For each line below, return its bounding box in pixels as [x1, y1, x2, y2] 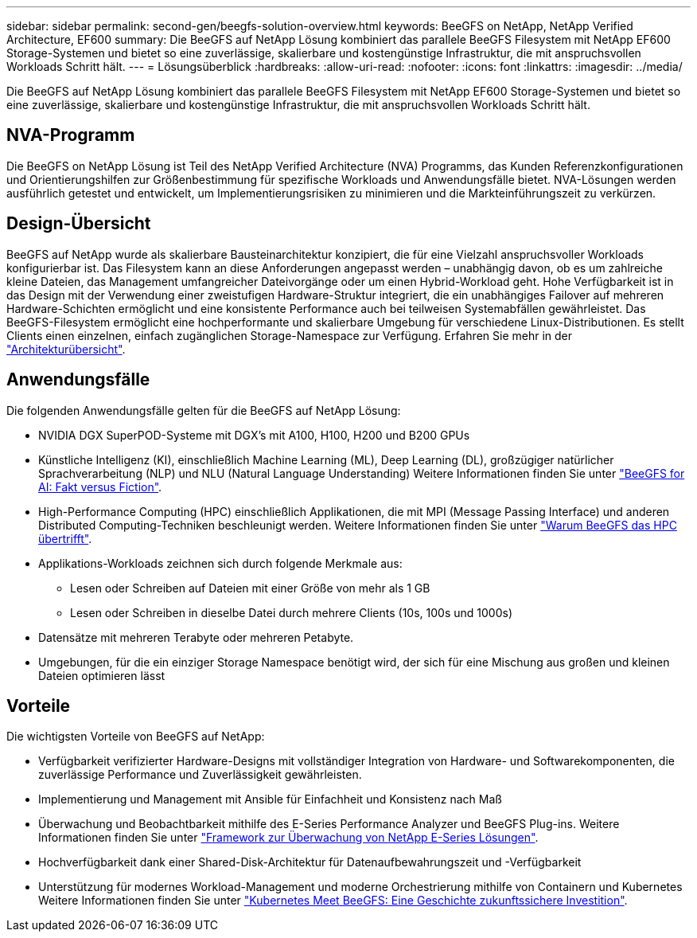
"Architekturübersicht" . [6, 342, 126, 356]
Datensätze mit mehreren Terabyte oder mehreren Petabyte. [38, 630, 354, 644]
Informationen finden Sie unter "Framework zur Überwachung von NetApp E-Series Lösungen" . [38, 831, 539, 845]
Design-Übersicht [6, 213, 151, 234]
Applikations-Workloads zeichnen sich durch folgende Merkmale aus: [38, 556, 403, 570]
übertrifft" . [38, 531, 92, 545]
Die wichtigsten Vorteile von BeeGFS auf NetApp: [6, 729, 265, 744]
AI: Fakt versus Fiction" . [38, 479, 162, 494]
